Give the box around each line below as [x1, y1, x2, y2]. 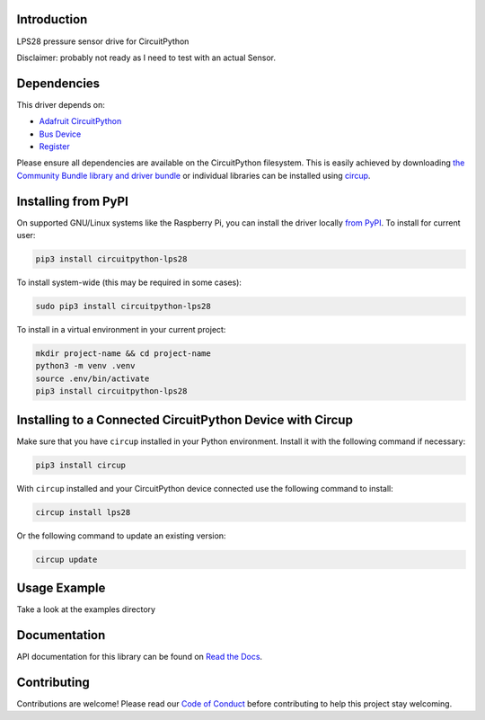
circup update [35, 554, 98, 564]
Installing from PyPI [16, 193, 129, 209]
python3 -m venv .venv [35, 360, 136, 371]
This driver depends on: [16, 99, 105, 110]
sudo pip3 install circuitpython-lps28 [35, 301, 211, 312]
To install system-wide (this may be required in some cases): [16, 277, 242, 288]
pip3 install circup [35, 459, 126, 470]
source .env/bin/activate [35, 373, 150, 384]
